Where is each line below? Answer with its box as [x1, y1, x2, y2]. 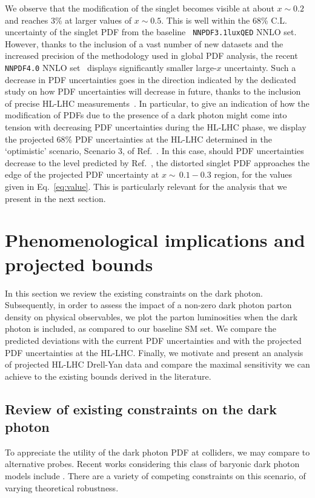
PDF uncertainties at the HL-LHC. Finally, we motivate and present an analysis [5, 346, 303, 358]
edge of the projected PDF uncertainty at [5, 168, 159, 181]
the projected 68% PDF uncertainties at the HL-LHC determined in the [5, 132, 272, 145]
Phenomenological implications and [5, 227, 305, 252]
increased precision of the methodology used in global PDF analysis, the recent [5, 49, 298, 62]
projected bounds [5, 251, 153, 276]
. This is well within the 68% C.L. [161, 13, 287, 26]
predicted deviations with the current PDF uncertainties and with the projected [5, 334, 302, 346]
